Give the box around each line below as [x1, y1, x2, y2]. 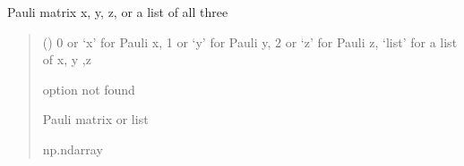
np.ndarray [42, 139, 103, 158]
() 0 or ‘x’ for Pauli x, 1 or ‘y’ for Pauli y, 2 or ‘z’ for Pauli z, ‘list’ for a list [42, 32, 458, 51]
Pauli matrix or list [42, 110, 149, 129]
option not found [42, 79, 135, 98]
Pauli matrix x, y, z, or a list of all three [7, 3, 228, 21]
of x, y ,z [42, 50, 91, 69]
